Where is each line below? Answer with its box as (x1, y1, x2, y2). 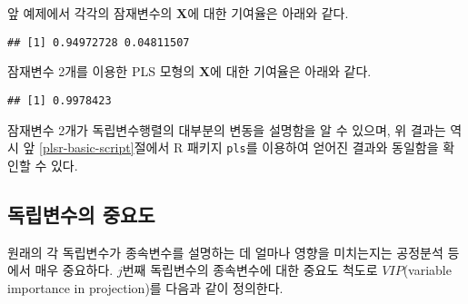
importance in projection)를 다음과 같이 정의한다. (7, 278, 284, 297)
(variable (403, 260, 452, 279)
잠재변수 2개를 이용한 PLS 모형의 (7, 62, 195, 81)
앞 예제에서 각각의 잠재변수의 (7, 4, 173, 22)
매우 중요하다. (35, 260, 114, 279)
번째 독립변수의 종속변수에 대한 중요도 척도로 (122, 260, 378, 279)
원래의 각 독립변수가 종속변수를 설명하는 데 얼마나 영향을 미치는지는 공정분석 (7, 242, 443, 261)
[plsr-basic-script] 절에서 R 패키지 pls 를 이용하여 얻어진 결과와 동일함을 (39, 138, 439, 157)
